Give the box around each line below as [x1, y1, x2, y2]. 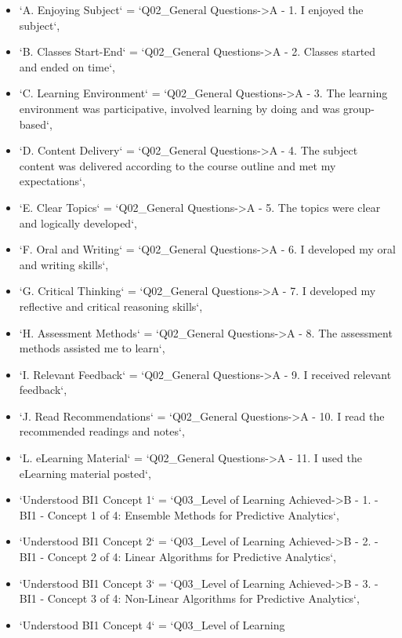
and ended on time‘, [19, 58, 115, 75]
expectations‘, [19, 173, 85, 189]
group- [343, 100, 375, 116]
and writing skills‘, [19, 256, 109, 272]
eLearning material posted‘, [19, 465, 151, 481]
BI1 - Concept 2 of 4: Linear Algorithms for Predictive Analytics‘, [19, 549, 336, 565]
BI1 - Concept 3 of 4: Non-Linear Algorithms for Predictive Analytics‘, [19, 590, 360, 607]
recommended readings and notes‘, [19, 423, 185, 439]
